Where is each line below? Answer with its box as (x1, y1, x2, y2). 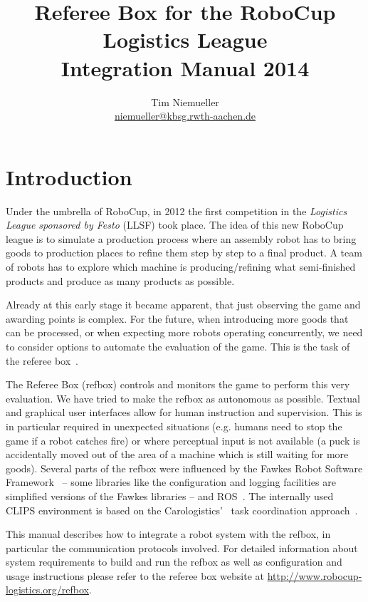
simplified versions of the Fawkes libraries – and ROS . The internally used (6, 488, 334, 503)
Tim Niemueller (151, 94, 219, 109)
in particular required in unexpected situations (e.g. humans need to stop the (6, 418, 342, 433)
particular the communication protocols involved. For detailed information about (6, 540, 358, 555)
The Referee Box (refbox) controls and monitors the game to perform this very (6, 377, 350, 392)
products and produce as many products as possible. (6, 273, 235, 288)
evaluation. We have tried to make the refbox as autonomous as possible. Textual (6, 390, 360, 405)
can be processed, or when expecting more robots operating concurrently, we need (6, 325, 363, 340)
